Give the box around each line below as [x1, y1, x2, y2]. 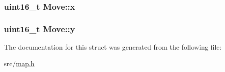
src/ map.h [4, 58, 35, 68]
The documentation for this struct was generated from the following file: [4, 42, 222, 52]
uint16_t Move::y [4, 22, 75, 35]
